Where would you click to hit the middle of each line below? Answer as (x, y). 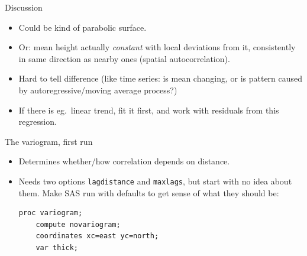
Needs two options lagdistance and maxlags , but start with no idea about (155, 181)
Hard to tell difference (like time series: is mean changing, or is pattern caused (161, 78)
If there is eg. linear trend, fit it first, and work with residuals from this (149, 110)
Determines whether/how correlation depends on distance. (124, 161)
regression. (38, 121)
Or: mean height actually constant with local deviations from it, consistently (157, 47)
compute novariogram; (78, 224)
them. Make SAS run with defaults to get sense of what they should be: (149, 192)
